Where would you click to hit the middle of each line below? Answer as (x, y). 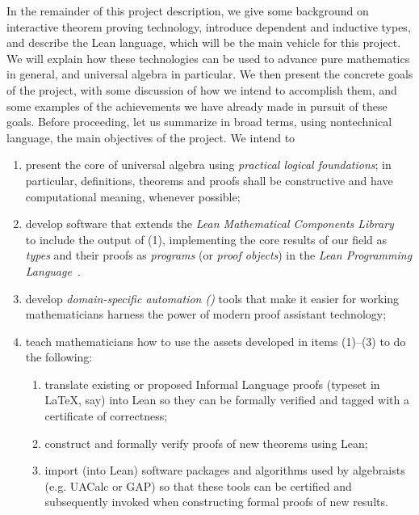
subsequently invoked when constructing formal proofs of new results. (216, 502)
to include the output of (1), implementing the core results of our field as (206, 239)
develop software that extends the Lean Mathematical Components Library (209, 224)
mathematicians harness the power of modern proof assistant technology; (206, 314)
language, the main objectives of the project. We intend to (151, 137)
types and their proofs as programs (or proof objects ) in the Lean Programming (219, 255)
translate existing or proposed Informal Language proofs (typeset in (212, 384)
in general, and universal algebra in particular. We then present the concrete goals (210, 74)
